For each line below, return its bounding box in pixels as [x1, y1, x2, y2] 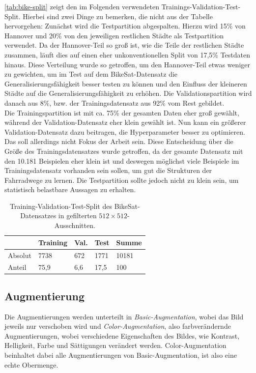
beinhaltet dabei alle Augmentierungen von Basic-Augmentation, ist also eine [4, 350, 237, 360]
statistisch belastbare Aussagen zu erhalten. [4, 184, 136, 195]
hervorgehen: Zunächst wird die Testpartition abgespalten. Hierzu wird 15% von [4, 21, 246, 31]
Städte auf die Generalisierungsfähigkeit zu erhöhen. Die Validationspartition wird [4, 88, 252, 98]
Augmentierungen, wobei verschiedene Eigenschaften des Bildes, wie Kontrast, [4, 330, 240, 341]
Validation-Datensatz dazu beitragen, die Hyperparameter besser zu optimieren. [4, 126, 245, 137]
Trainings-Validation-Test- [161, 1, 241, 11]
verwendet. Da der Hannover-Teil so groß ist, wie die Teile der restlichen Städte [4, 40, 244, 50]
